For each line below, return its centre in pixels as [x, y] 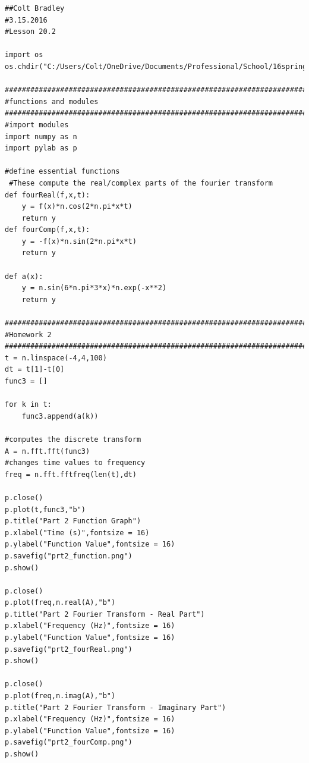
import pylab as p [41, 148]
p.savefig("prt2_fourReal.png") [69, 649]
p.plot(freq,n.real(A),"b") [60, 603]
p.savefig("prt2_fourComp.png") [69, 742]
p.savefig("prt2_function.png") [69, 556]
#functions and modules [52, 101]
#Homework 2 [28, 335]
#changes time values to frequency [75, 463]
